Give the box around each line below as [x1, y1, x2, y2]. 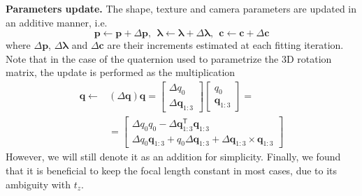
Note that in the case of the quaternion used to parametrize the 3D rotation [6, 51, 332, 66]
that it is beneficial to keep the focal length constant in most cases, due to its [6, 163, 338, 178]
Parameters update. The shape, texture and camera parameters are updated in [6, 1, 357, 15]
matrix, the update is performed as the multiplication [6, 65, 236, 80]
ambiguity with [6, 176, 71, 191]
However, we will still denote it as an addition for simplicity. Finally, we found [6, 149, 341, 164]
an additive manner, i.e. [6, 15, 108, 29]
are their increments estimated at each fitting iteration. [107, 38, 344, 52]
